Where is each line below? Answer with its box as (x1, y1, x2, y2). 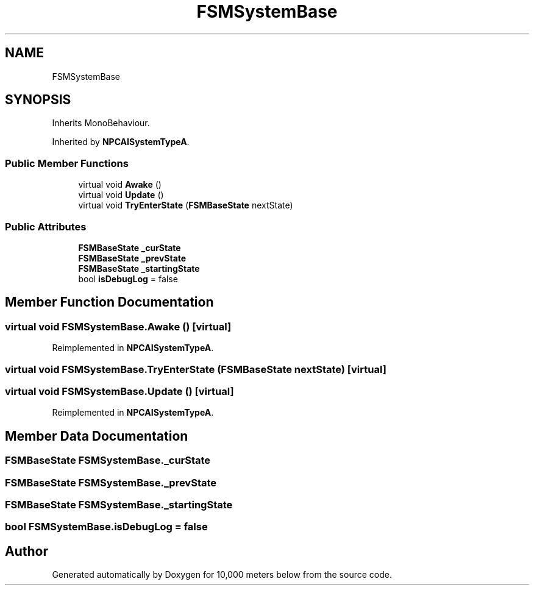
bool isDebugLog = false (78, 273, 178, 284)
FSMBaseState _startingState (78, 263, 200, 274)
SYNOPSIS (5, 92, 71, 108)
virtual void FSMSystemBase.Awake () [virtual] (5, 320, 232, 333)
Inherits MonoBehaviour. (52, 118, 150, 129)
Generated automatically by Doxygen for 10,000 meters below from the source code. (52, 569, 392, 580)
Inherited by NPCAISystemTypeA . (52, 137, 190, 147)
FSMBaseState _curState (78, 242, 181, 253)
